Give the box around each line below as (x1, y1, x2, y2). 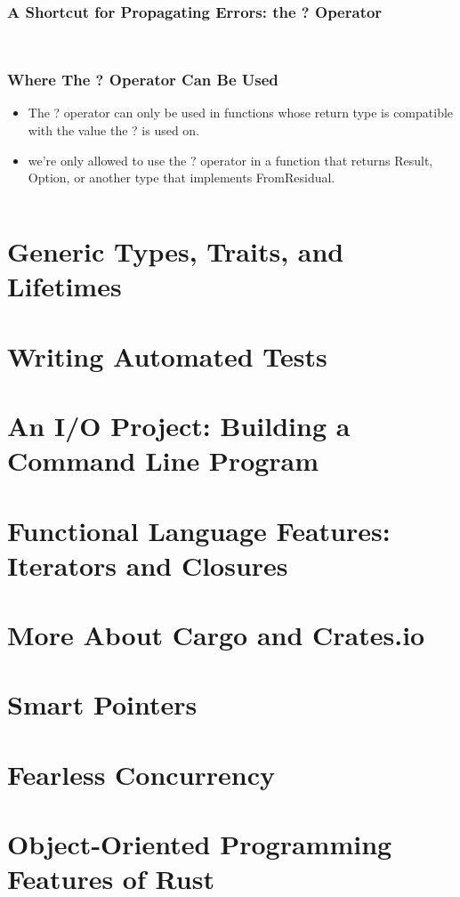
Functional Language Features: (7, 512, 391, 548)
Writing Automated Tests (7, 337, 327, 374)
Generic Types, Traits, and (7, 233, 344, 269)
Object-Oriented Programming (7, 826, 392, 862)
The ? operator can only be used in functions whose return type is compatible (28, 103, 454, 122)
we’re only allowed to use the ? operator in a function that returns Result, (28, 150, 433, 169)
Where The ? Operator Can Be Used (7, 69, 278, 91)
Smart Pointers (7, 686, 198, 723)
